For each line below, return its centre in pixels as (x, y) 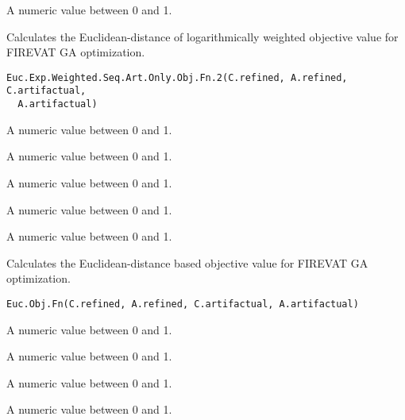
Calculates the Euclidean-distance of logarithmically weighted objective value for (202, 36)
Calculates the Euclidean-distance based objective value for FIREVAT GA (187, 262)
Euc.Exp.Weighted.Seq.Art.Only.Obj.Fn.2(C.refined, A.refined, (177, 77)
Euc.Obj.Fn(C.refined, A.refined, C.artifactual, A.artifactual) (183, 304)
